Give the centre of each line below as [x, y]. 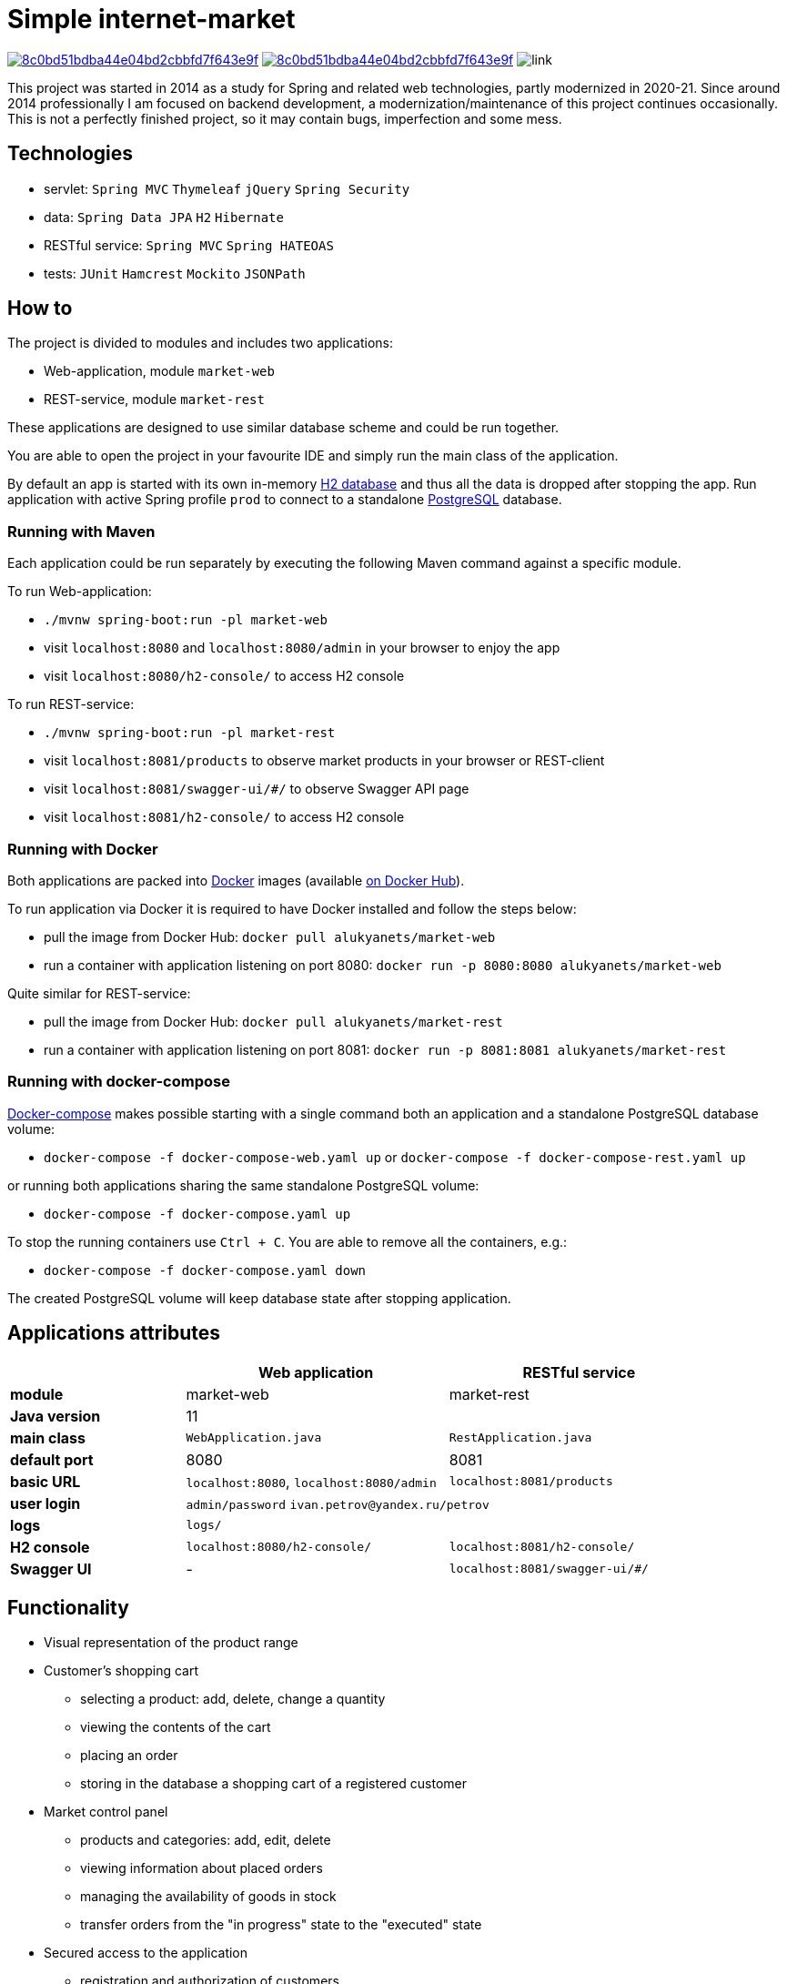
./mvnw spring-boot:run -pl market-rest [190, 733]
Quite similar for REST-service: [99, 993]
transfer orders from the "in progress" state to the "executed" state [281, 1925]
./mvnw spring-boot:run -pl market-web [186, 620]
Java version [55, 1416]
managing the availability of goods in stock [208, 1897]
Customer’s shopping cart [121, 1671]
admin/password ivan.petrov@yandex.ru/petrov [338, 1504]
